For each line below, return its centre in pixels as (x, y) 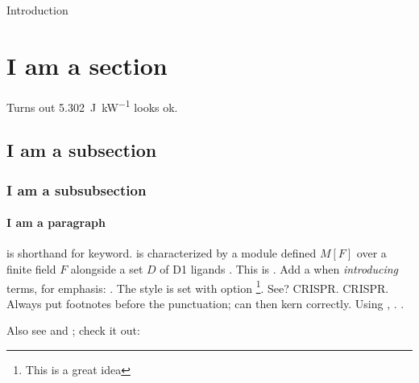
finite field (31, 268)
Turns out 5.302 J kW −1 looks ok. (92, 105)
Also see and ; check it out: (73, 330)
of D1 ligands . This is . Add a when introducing (279, 268)
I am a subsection (82, 150)
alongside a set (107, 268)
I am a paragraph (56, 222)
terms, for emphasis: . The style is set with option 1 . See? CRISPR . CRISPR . (198, 286)
